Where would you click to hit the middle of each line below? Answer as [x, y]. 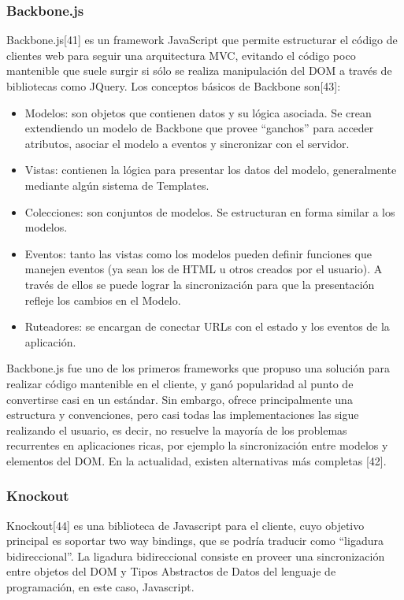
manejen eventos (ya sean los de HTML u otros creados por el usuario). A [204, 269]
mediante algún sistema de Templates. [117, 185]
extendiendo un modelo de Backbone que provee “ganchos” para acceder [199, 128]
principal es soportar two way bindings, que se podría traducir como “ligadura [195, 541]
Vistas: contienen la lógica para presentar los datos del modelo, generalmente [211, 170]
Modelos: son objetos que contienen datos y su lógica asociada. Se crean [198, 112]
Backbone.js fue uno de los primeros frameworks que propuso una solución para [198, 368]
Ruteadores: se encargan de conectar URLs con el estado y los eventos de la [207, 326]
